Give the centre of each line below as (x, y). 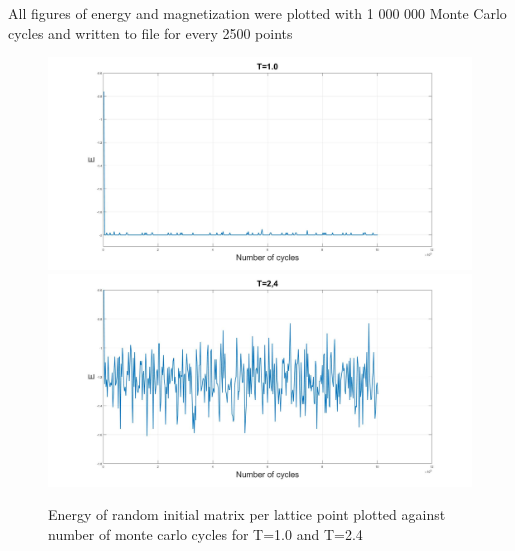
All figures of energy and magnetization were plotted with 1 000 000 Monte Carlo (257, 13)
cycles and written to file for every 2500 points (150, 32)
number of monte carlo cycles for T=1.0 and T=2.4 (205, 533)
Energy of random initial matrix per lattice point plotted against (247, 514)
